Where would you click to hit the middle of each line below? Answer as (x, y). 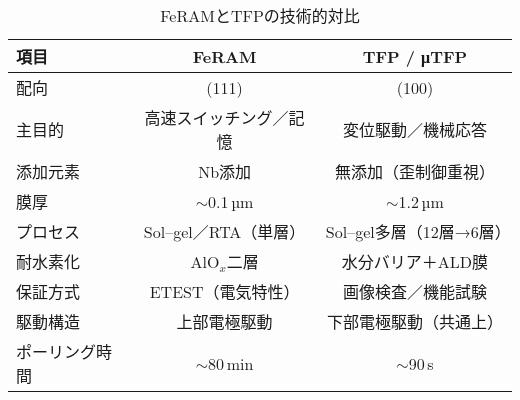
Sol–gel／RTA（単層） (224, 231)
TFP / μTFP (415, 56)
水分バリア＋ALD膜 (415, 261)
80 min (231, 363)
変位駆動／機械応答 (414, 129)
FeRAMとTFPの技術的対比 (260, 15)
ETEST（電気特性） (224, 291)
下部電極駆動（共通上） (414, 321)
